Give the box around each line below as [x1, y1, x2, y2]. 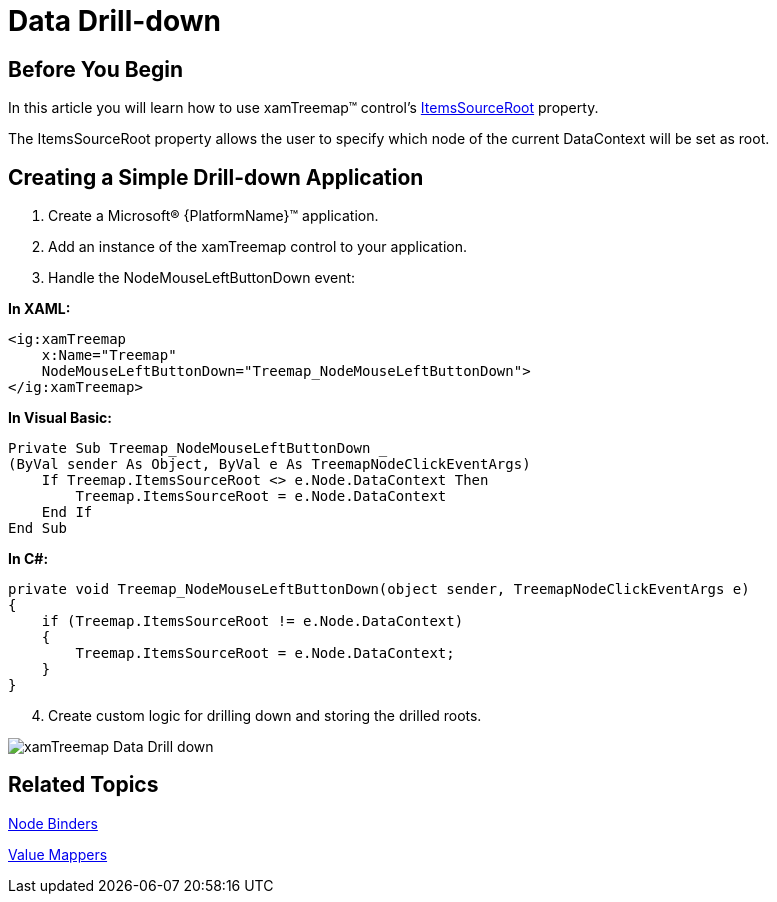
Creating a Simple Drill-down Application [8, 164, 424, 190]
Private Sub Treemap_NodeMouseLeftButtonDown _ [8, 440, 388, 457]
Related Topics [8, 772, 159, 798]
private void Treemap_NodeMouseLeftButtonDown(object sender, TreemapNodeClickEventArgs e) [8, 581, 750, 598]
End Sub [8, 520, 68, 537]
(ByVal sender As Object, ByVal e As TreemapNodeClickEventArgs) [8, 456, 531, 473]
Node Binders [8, 814, 98, 832]
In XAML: [8, 300, 71, 318]
